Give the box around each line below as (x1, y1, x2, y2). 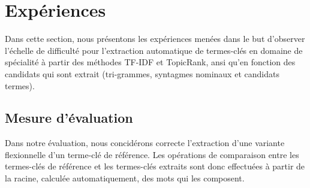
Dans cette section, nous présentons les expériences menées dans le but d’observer (5, 32, 305, 45)
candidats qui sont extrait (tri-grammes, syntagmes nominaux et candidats (5, 67, 279, 80)
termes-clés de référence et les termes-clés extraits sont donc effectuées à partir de (5, 160, 305, 172)
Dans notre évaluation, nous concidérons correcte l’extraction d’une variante (5, 137, 285, 149)
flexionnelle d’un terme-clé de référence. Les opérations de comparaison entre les (5, 148, 299, 160)
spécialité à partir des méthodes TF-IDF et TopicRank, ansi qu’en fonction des (5, 56, 296, 68)
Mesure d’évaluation (5, 108, 133, 127)
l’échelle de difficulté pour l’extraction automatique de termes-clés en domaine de (5, 44, 303, 56)
